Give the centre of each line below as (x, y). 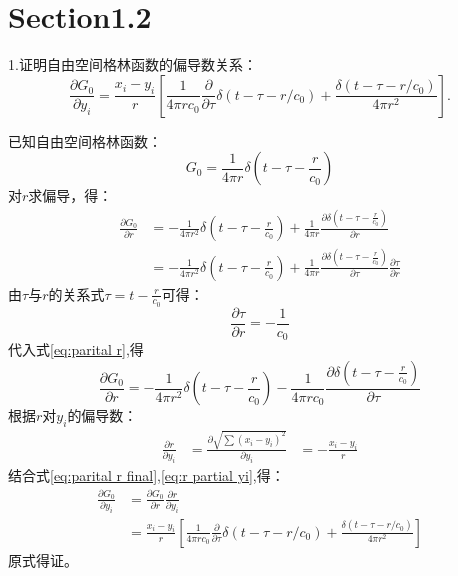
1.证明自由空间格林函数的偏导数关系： (132, 64)
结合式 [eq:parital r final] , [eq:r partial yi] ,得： (146, 475)
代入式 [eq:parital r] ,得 (76, 349)
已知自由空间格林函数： (85, 140)
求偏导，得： (70, 195)
